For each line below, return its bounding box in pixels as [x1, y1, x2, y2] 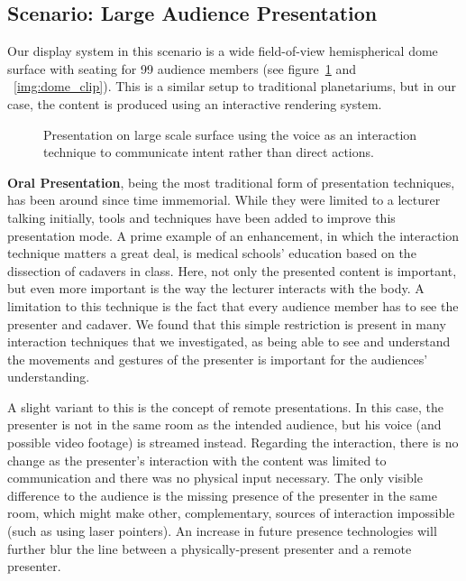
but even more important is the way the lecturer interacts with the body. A [7, 279, 425, 298]
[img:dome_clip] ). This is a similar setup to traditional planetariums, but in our [14, 77, 456, 96]
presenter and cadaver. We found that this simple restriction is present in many [7, 314, 446, 333]
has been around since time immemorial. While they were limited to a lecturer [7, 190, 441, 209]
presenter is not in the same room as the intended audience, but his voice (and [7, 415, 442, 434]
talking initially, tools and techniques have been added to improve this [7, 207, 396, 226]
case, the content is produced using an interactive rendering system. [7, 94, 382, 113]
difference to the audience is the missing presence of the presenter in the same [7, 485, 437, 504]
